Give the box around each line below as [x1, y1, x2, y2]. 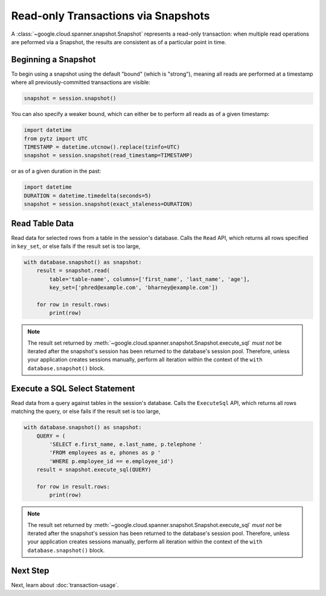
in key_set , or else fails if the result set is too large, [11, 242, 141, 250]
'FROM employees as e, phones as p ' [49, 449, 161, 456]
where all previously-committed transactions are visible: [11, 79, 151, 86]
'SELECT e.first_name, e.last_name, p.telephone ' [49, 441, 202, 447]
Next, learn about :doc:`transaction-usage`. [11, 581, 119, 589]
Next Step [11, 565, 50, 575]
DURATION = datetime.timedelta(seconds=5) [24, 192, 152, 199]
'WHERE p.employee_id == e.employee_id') [49, 458, 174, 465]
